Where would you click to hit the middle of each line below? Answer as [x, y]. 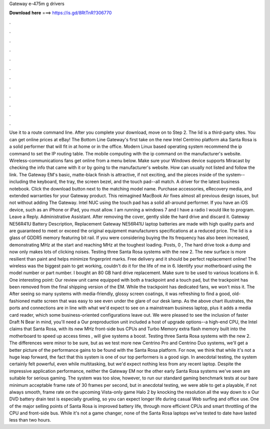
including [19, 182]
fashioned [19, 301]
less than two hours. [30, 420]
